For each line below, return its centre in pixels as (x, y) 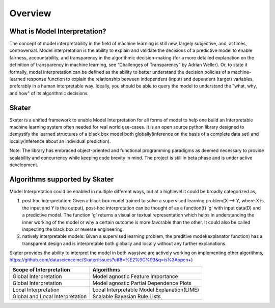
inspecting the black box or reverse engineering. (73, 229)
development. (24, 165)
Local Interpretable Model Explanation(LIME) (146, 290)
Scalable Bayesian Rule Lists (127, 296)
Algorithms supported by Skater (62, 179)
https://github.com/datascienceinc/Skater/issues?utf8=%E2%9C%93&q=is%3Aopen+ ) (101, 260)
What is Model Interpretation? (58, 31)
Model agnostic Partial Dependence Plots (142, 283)
